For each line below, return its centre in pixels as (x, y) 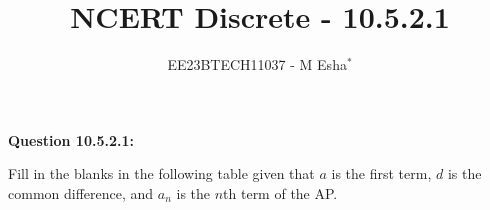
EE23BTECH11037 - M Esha (257, 64)
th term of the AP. (280, 192)
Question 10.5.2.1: (71, 139)
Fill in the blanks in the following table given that (161, 173)
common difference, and (81, 192)
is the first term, (381, 173)
